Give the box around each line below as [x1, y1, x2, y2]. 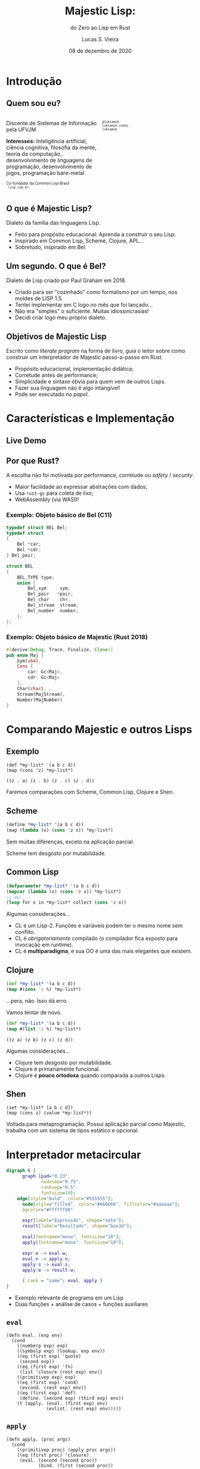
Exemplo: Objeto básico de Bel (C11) [6, 511, 112, 519]
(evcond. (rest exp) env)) [19, 1385, 87, 1391]
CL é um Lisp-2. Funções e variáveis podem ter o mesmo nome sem [14, 922, 183, 929]
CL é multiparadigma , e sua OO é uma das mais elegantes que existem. [14, 948, 192, 955]
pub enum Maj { [6, 652, 44, 658]
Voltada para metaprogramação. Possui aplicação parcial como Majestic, [6, 1120, 186, 1128]
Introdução [6, 74, 62, 88]
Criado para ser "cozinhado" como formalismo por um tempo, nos [14, 289, 178, 296]
